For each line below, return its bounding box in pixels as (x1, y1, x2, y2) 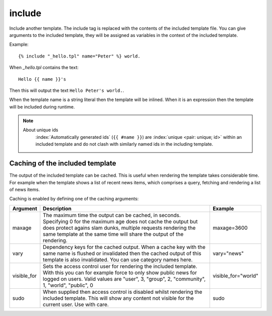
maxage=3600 (212, 224, 248, 231)
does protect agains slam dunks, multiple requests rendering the (43, 224, 196, 231)
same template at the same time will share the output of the (43, 230, 184, 237)
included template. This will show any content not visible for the (43, 294, 194, 301)
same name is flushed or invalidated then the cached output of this (43, 250, 201, 257)
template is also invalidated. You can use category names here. (43, 256, 193, 263)
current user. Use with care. (43, 301, 109, 308)
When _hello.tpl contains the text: (9, 65, 79, 71)
